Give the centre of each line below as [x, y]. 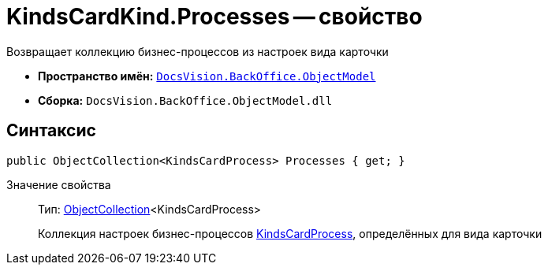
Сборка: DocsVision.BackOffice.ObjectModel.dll [185, 100]
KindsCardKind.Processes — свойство [214, 17]
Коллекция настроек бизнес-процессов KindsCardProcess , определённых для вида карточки [290, 233]
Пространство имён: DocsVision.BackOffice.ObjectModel [207, 76]
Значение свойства [59, 184]
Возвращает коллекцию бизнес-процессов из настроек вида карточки [198, 51]
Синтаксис [51, 131]
